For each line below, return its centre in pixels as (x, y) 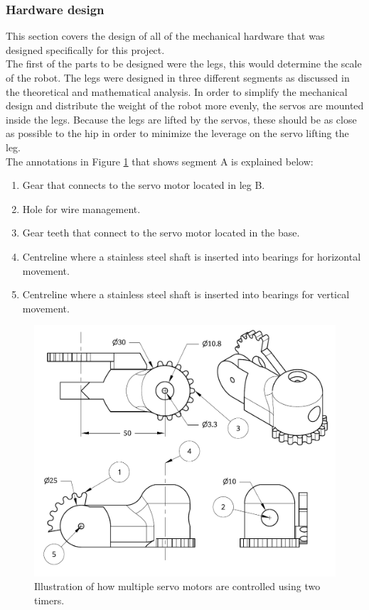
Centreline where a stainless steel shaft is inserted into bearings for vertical (186, 294)
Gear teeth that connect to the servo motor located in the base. (161, 233)
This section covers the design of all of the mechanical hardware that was (165, 36)
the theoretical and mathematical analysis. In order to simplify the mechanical (177, 91)
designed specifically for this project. (85, 49)
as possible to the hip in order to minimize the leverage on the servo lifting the (177, 133)
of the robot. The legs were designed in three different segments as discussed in (178, 77)
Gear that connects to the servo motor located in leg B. (144, 185)
